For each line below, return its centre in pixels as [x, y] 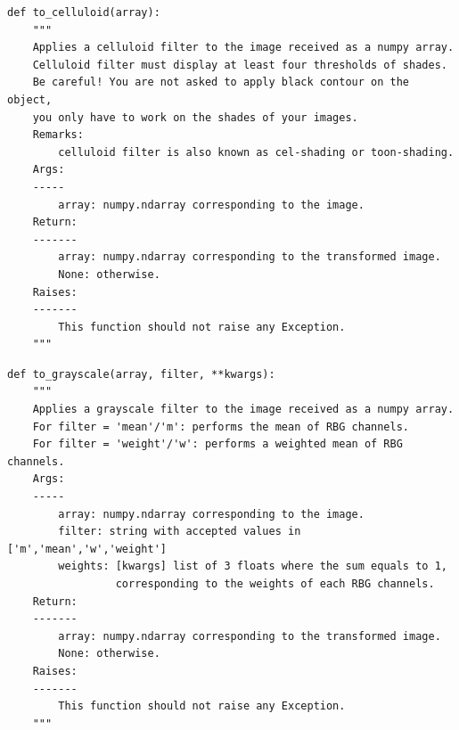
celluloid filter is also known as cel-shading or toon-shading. [256, 152]
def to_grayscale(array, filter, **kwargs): [141, 374]
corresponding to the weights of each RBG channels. [275, 584]
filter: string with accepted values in [180, 532]
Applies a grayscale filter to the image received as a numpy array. [243, 410]
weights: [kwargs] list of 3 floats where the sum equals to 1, [253, 566]
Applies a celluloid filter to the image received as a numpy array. [243, 48]
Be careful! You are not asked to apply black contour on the [221, 82]
